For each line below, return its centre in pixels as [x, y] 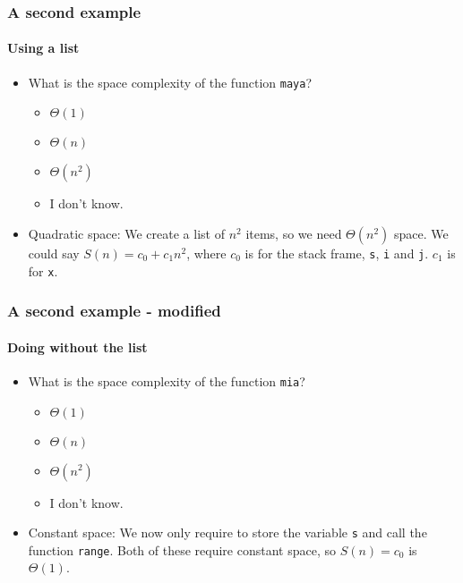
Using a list [43, 48]
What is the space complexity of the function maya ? [170, 82]
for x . [43, 270]
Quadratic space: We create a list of [126, 233]
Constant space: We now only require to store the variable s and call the [227, 532]
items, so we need [294, 233]
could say [54, 253]
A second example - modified [114, 311]
